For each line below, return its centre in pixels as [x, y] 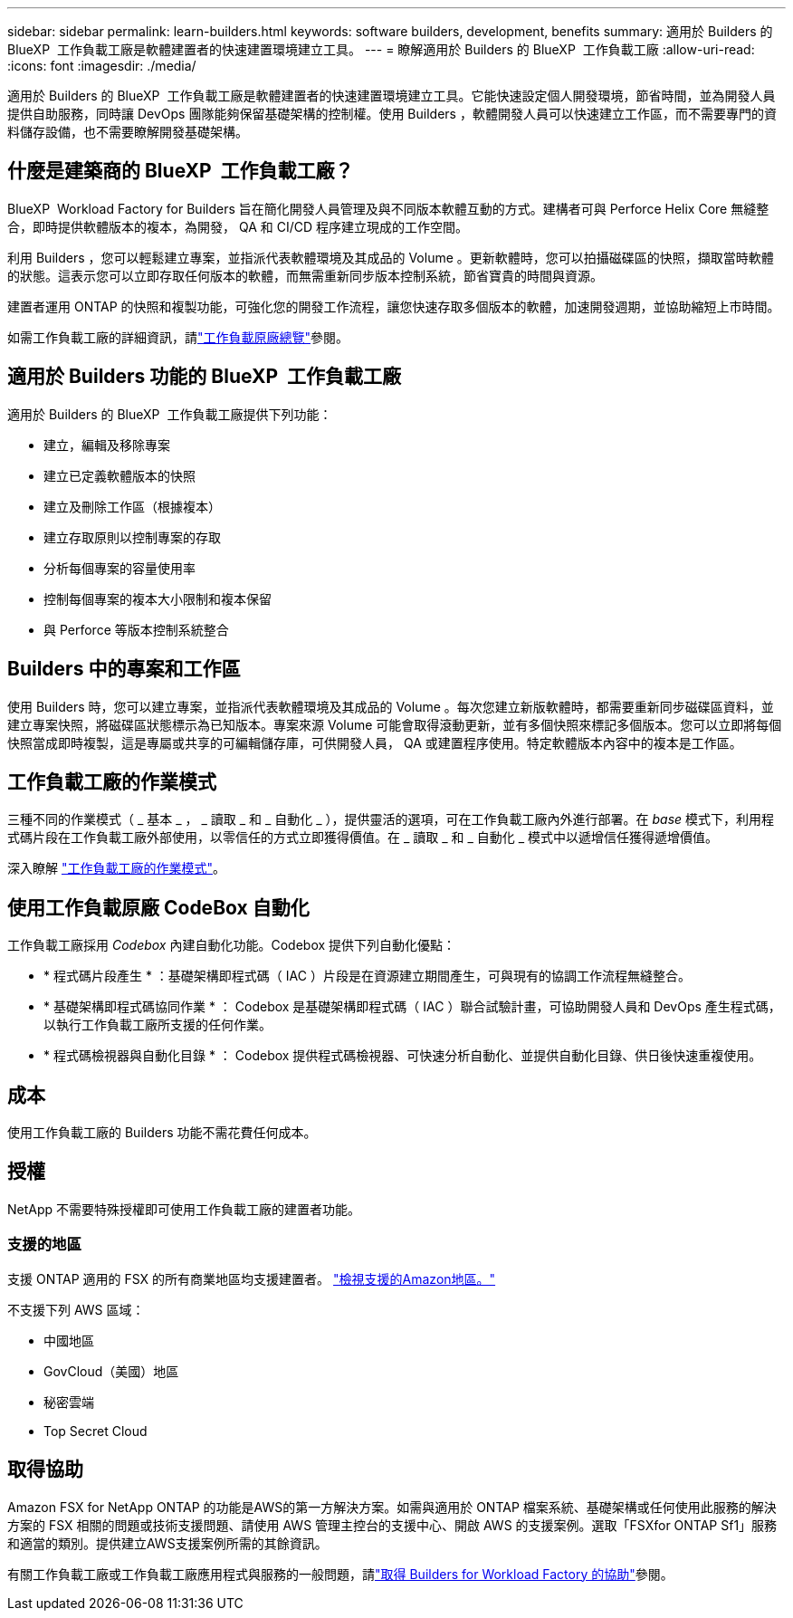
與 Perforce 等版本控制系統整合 [136, 629]
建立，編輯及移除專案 [107, 445]
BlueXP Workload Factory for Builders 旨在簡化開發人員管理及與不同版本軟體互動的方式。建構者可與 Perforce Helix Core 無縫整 [388, 208]
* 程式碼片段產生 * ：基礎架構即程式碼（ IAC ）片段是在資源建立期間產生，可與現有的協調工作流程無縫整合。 [367, 976]
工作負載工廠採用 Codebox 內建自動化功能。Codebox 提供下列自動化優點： [232, 945]
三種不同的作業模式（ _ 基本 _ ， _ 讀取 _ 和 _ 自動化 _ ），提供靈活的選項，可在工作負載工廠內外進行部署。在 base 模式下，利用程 [391, 819]
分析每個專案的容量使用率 [119, 568]
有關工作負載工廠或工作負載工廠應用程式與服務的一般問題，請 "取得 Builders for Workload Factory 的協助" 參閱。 [340, 1574]
